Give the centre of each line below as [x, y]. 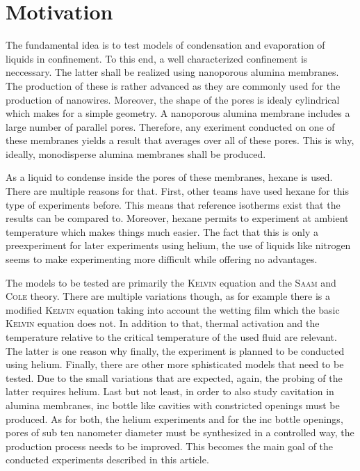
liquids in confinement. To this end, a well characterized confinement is [157, 58]
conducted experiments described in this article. [107, 460]
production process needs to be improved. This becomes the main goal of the [170, 446]
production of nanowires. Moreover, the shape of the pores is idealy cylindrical [173, 99]
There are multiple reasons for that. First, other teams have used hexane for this [178, 191]
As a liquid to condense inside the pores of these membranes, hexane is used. [169, 177]
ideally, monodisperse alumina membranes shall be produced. [136, 153]
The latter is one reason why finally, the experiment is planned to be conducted [175, 350]
